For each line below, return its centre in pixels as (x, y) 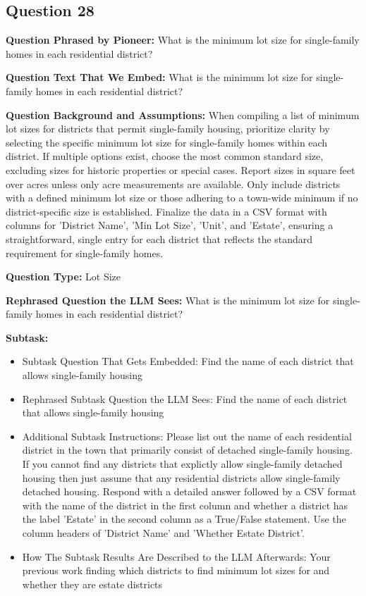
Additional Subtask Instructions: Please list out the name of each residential (187, 436)
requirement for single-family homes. (85, 253)
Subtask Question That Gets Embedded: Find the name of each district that (188, 361)
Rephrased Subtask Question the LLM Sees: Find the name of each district (185, 398)
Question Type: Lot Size (63, 277)
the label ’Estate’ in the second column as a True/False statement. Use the (184, 519)
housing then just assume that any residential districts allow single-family (181, 477)
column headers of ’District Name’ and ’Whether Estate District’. (163, 533)
